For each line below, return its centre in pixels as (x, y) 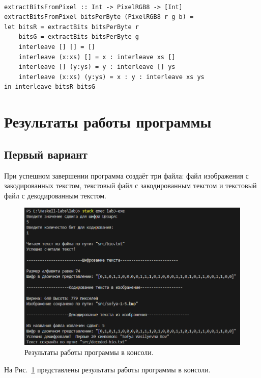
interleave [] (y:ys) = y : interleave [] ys (97, 67)
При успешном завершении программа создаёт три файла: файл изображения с (126, 175)
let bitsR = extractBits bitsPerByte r (71, 27)
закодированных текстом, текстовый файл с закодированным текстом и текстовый (130, 185)
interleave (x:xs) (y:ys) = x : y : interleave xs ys (111, 77)
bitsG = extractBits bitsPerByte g (79, 37)
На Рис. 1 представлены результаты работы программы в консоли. (107, 369)
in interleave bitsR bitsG (50, 87)
